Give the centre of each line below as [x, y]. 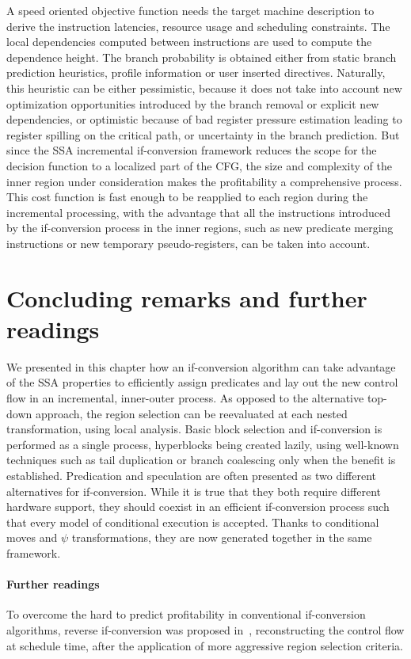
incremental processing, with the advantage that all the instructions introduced [199, 212]
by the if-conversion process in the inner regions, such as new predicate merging [200, 228]
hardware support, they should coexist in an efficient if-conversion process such [198, 507]
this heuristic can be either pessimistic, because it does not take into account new [204, 88]
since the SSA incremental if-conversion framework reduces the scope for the [192, 150]
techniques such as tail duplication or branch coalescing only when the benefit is [201, 460]
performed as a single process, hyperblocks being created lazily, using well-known [203, 444]
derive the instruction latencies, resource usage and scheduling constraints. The [198, 26]
